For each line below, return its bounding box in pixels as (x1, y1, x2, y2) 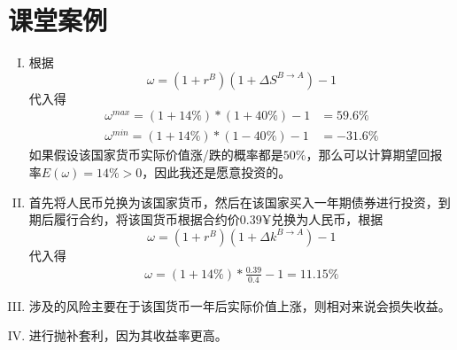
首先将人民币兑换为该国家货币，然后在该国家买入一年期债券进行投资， (28, 192, 438, 211)
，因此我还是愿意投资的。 (142, 163, 291, 182)
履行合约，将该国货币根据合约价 (53, 210, 240, 229)
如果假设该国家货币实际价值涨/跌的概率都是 (28, 145, 283, 164)
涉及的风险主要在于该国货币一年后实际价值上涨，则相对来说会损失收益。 (28, 296, 451, 315)
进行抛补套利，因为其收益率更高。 (28, 326, 228, 345)
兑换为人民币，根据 (271, 210, 383, 229)
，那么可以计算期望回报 (306, 145, 443, 164)
